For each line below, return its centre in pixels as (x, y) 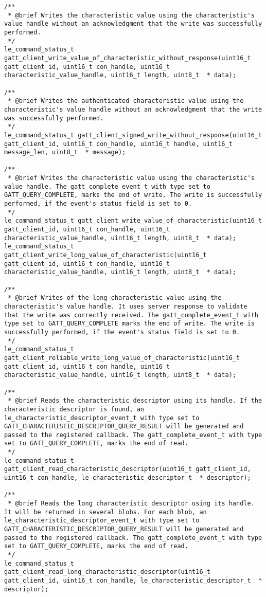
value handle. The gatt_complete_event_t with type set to (107, 186)
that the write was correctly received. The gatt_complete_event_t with (131, 315)
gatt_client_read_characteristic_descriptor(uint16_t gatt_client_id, (128, 469)
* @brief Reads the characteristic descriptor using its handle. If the (135, 401)
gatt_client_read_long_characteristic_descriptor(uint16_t (107, 572)
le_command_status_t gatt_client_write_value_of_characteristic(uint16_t (133, 221)
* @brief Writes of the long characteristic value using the (115, 298)
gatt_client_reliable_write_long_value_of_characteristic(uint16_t (122, 358)
